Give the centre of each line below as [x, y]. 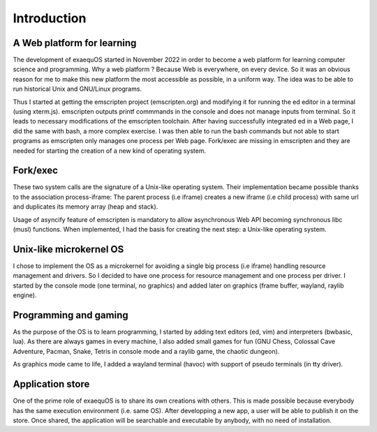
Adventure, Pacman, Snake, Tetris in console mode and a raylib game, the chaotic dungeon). [146, 351]
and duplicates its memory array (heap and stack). [86, 207]
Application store [51, 384]
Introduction [50, 18]
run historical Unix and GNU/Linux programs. [77, 89]
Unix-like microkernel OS [68, 249]
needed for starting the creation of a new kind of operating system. [109, 151]
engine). [25, 295]
